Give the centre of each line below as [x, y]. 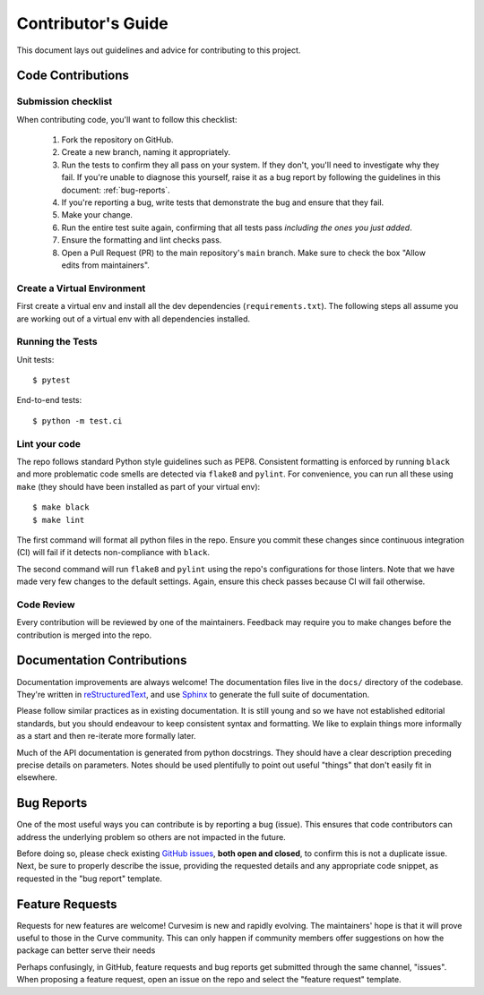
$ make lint [59, 520]
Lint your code [48, 443]
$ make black [61, 507]
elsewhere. [37, 777]
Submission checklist [65, 101]
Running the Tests [57, 342]
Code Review [46, 605]
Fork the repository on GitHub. [117, 140]
